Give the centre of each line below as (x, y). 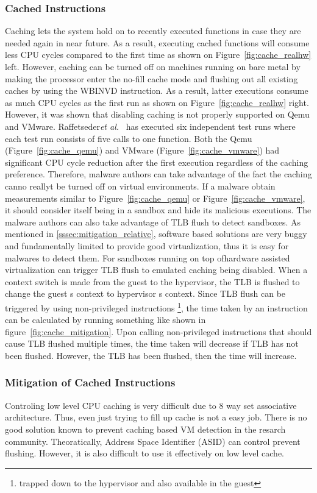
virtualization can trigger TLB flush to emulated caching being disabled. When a (156, 270)
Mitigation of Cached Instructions (90, 382)
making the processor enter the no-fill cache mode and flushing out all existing (151, 78)
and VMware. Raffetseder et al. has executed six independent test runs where (150, 126)
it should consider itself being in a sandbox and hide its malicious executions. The (158, 210)
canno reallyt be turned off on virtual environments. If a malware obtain (140, 186)
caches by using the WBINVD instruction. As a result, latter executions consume (157, 90)
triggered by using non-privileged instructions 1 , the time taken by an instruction (156, 307)
